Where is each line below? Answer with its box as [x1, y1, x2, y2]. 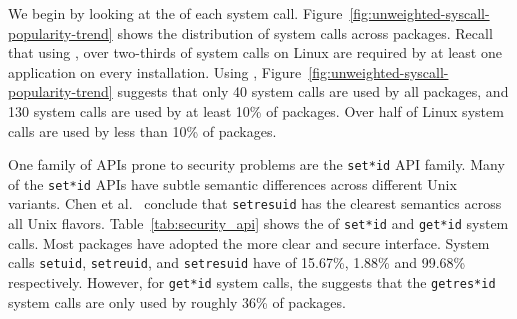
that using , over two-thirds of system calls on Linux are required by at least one [8, 42, 502, 63]
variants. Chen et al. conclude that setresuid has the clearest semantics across [8, 193, 502, 214]
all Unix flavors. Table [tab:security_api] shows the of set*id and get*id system [8, 213, 509, 234]
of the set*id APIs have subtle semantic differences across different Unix [8, 173, 457, 194]
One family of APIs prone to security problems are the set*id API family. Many [8, 154, 505, 175]
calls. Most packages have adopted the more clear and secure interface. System [8, 232, 490, 253]
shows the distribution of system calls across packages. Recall [117, 22, 493, 43]
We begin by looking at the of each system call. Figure [8, 3, 343, 23]
